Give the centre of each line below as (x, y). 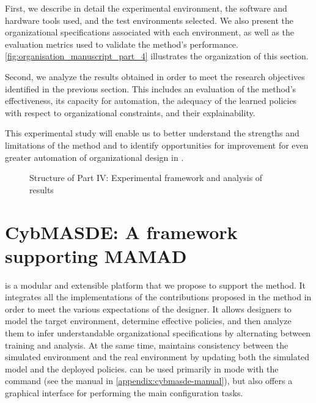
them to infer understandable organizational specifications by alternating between (158, 333)
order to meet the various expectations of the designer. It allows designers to (148, 309)
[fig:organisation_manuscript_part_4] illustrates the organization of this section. (157, 56)
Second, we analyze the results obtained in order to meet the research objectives (155, 76)
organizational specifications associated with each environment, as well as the (150, 32)
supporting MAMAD (96, 255)
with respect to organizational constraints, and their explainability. (130, 112)
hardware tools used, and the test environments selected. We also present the (149, 20)
